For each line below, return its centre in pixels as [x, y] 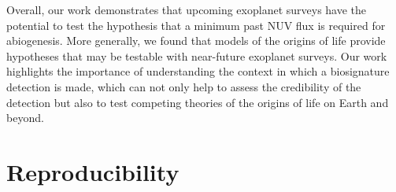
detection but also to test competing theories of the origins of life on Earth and [198, 102]
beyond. [25, 118]
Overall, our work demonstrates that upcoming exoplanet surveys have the [187, 9]
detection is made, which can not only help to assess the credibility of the [184, 86]
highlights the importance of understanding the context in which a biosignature [198, 71]
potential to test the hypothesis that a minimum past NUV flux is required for [196, 25]
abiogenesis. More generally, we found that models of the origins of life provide [196, 41]
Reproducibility [93, 171]
